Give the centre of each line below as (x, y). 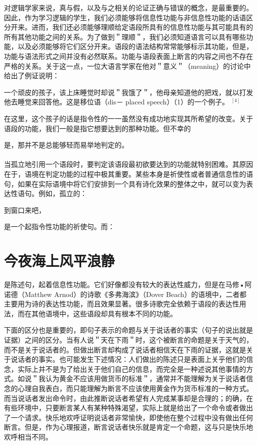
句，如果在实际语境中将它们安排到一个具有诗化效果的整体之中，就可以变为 (125, 183)
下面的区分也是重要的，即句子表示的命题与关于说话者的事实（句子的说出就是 (128, 330)
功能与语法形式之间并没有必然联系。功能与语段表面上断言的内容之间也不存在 (128, 56)
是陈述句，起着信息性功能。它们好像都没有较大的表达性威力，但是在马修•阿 (128, 284)
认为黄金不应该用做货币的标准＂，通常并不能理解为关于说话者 (146, 378)
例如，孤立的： (63, 193)
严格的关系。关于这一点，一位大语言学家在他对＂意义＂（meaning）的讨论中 (128, 66)
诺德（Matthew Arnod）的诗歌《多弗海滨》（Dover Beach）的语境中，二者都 (125, 294)
